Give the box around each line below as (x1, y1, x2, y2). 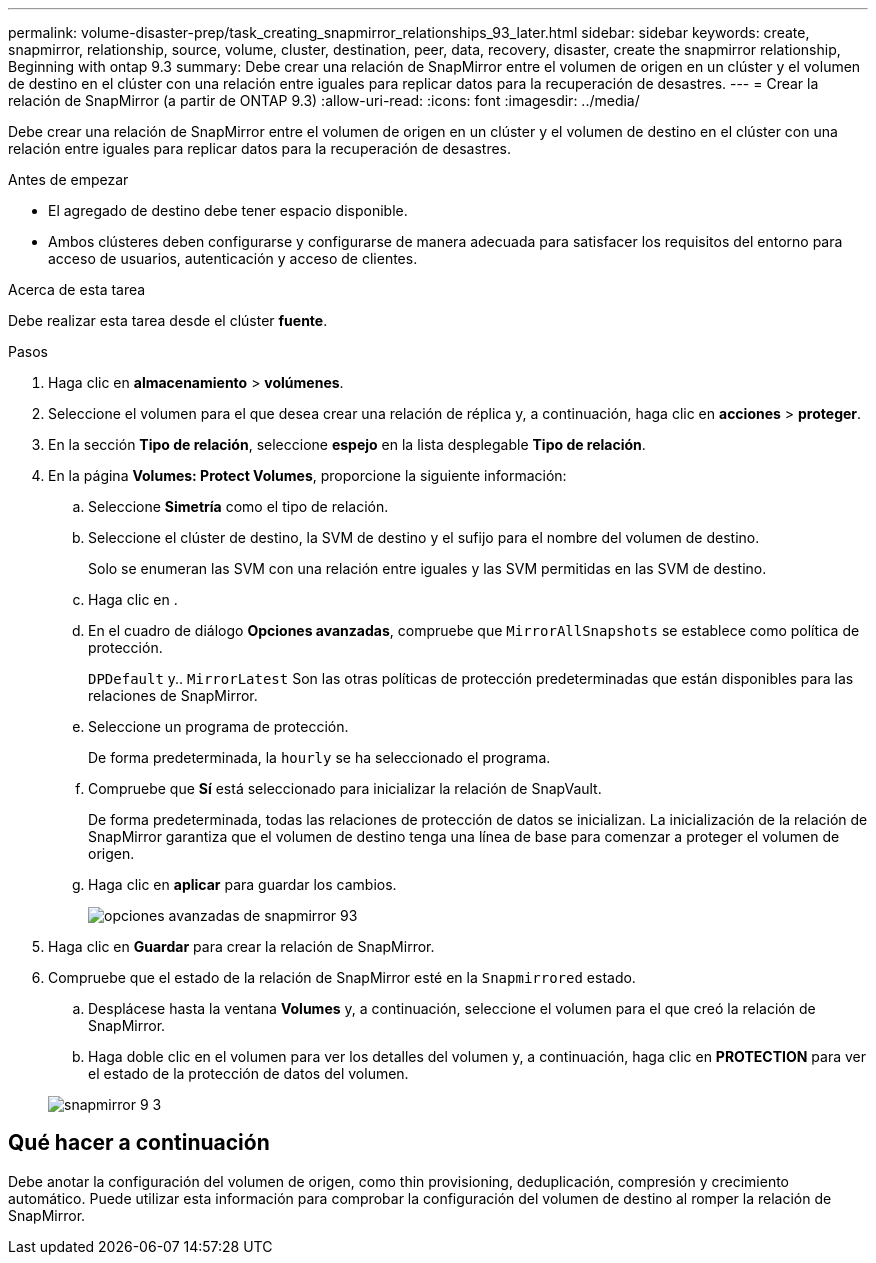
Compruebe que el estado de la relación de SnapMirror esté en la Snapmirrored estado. (48, 969, 636, 986)
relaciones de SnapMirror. (88, 687, 258, 704)
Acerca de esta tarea (8, 281, 146, 298)
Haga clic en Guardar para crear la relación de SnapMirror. (48, 938, 435, 955)
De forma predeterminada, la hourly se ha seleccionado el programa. (88, 749, 551, 766)
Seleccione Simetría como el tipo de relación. (88, 498, 389, 515)
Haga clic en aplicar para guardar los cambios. (88, 876, 397, 893)
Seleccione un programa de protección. (88, 718, 349, 735)
